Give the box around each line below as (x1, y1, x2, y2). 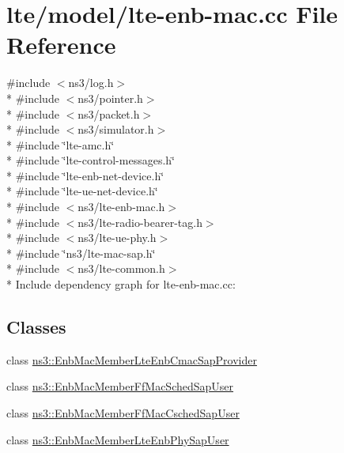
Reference (6, 28, 116, 61)
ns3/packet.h (77, 105, 140, 122)
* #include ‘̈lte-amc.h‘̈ (6, 136, 115, 153)
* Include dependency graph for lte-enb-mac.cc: (6, 276, 236, 293)
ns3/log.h (68, 74, 114, 91)
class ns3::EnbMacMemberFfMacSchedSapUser (6, 378, 234, 394)
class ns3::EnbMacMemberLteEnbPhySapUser (6, 431, 229, 447)
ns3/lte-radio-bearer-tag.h (77, 213, 202, 230)
